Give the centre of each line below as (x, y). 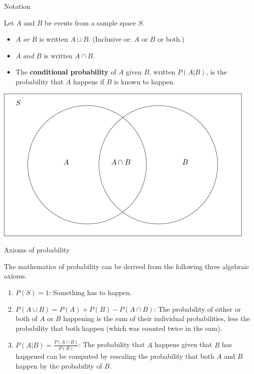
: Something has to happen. (90, 292)
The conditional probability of (66, 72)
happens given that (183, 344)
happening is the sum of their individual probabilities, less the (156, 318)
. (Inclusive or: (110, 39)
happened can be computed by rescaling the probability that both (115, 356)
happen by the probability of (59, 365)
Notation (17, 6)
